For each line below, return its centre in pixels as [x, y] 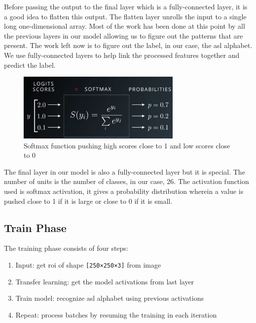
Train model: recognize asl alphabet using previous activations [110, 298]
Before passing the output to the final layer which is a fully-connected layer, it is [126, 6]
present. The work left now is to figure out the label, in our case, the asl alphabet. [128, 45]
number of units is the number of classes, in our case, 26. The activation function [127, 181]
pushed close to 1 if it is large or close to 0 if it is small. [88, 201]
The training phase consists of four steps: [66, 248]
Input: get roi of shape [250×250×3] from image [88, 265]
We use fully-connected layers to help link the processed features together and [122, 55]
